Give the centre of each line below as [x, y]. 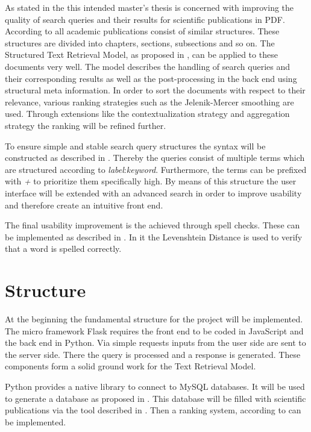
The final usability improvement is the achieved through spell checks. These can [152, 225]
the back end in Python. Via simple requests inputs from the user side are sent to [155, 343]
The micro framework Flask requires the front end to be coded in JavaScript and [154, 330]
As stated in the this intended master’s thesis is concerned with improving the [149, 7]
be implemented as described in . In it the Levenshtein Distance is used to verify [154, 236]
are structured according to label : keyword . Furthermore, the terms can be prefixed [156, 169]
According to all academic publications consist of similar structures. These [142, 31]
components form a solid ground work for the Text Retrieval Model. [130, 366]
